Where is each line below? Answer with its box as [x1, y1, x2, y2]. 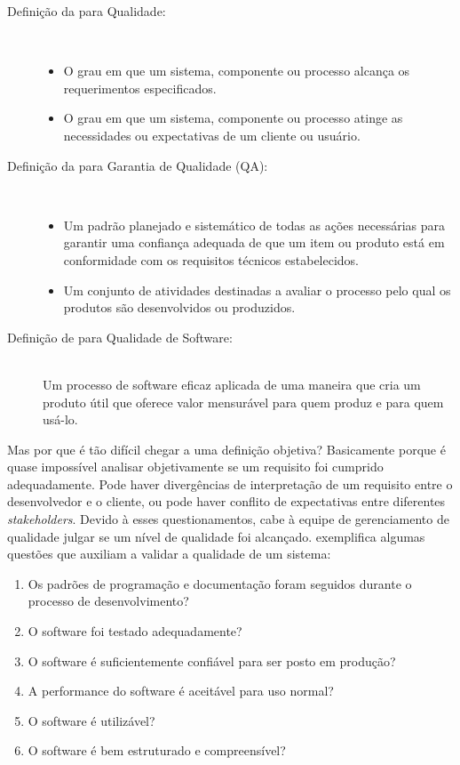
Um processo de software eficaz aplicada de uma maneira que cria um [43, 374, 421, 393]
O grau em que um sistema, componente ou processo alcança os [63, 61, 410, 80]
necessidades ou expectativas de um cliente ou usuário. [63, 125, 361, 144]
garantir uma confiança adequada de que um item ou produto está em [63, 233, 445, 252]
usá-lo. [43, 410, 78, 429]
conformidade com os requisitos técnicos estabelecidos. [63, 250, 360, 269]
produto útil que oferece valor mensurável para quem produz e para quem [43, 392, 444, 411]
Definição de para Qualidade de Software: [7, 327, 233, 346]
